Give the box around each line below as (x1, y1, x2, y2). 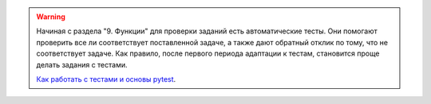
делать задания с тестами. (36, 60, 128, 69)
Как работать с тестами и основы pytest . (36, 74, 176, 83)
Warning (36, 12, 65, 21)
